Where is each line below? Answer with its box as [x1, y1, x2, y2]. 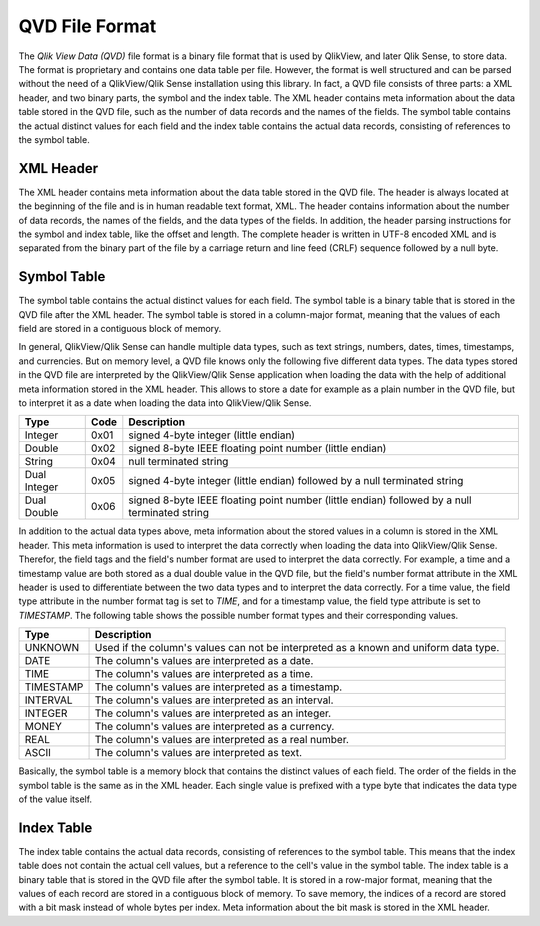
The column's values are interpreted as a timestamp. [94, 680, 343, 694]
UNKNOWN [24, 641, 80, 655]
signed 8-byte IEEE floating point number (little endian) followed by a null [128, 493, 472, 507]
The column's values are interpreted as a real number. [94, 733, 350, 747]
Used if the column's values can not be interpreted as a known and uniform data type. [94, 641, 500, 655]
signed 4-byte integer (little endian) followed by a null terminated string [128, 474, 464, 488]
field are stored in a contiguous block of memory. [18, 323, 222, 335]
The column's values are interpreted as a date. [94, 654, 314, 668]
